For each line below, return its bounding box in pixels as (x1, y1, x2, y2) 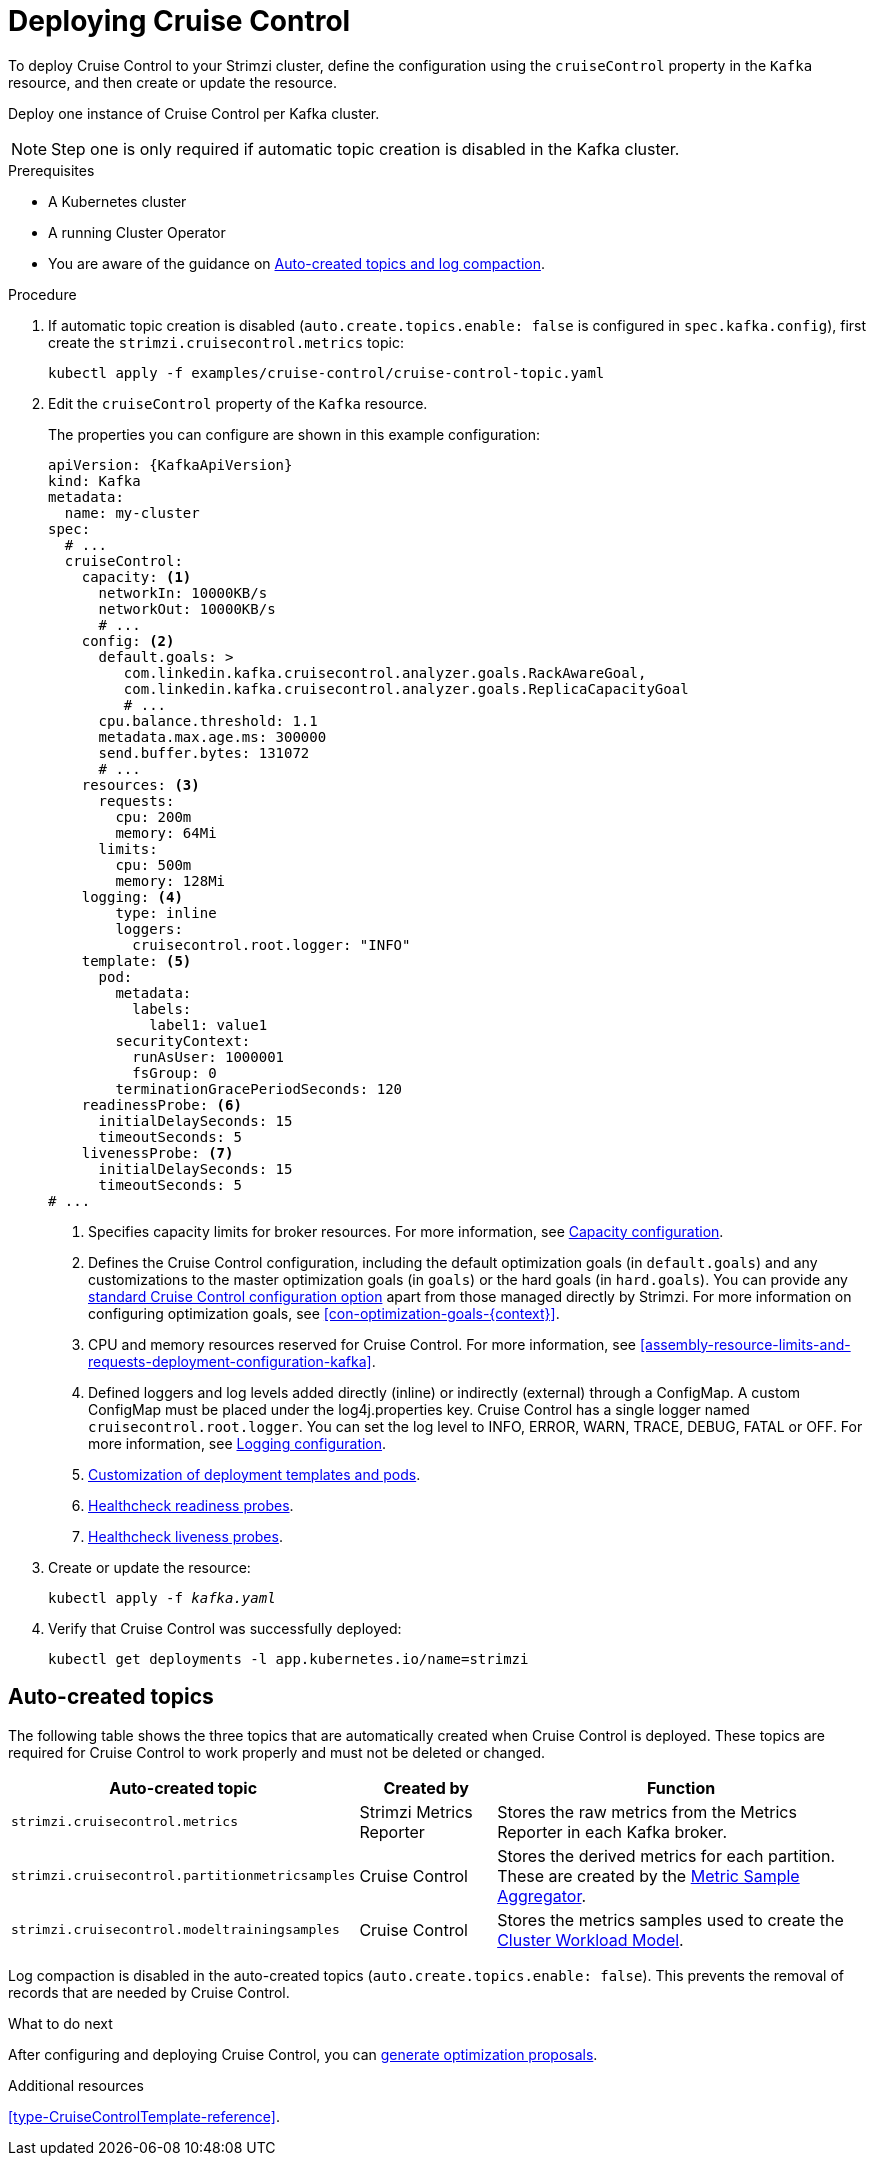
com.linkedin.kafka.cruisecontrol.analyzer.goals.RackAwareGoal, (123, 664, 647, 681)
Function (647, 1777, 716, 1798)
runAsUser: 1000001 (132, 1048, 285, 1065)
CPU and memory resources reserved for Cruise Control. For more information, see (88, 1335, 637, 1353)
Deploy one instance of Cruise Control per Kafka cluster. (8, 104, 380, 122)
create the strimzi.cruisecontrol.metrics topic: (48, 333, 404, 351)
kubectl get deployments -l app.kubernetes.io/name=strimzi (48, 1650, 529, 1667)
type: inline (115, 904, 217, 921)
